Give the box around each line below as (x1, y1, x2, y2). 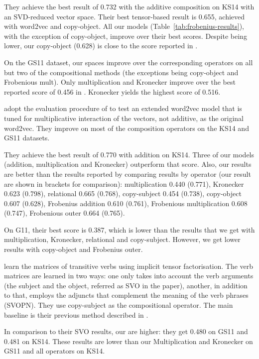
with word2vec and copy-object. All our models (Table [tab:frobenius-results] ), (4, 21, 244, 31)
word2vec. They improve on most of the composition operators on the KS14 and (4, 122, 249, 133)
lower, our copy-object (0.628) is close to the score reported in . (4, 40, 198, 51)
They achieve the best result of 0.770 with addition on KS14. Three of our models (4, 149, 255, 159)
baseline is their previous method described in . (4, 309, 148, 320)
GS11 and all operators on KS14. (4, 346, 105, 356)
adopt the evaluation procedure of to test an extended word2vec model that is (4, 103, 242, 114)
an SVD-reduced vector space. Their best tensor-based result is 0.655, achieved (4, 11, 245, 21)
